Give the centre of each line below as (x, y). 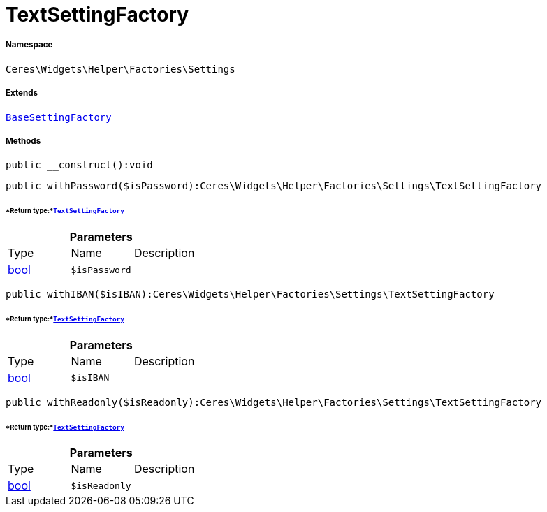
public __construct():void (79, 165)
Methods (23, 141)
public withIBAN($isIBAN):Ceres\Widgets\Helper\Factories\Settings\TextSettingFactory (250, 294)
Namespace (29, 45)
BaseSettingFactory (59, 117)
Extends (22, 93)
